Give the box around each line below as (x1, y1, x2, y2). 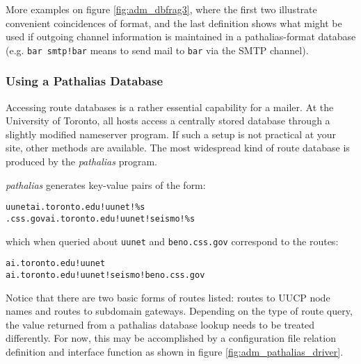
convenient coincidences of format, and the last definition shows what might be (6, 15, 342, 30)
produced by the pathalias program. (6, 154, 157, 169)
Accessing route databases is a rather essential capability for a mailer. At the (6, 99, 334, 114)
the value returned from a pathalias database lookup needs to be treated (6, 317, 315, 331)
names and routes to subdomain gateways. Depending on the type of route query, (6, 304, 353, 318)
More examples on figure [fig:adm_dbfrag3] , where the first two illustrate (6, 2, 317, 16)
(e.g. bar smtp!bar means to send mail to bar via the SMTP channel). (6, 42, 309, 57)
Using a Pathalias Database (6, 72, 163, 90)
